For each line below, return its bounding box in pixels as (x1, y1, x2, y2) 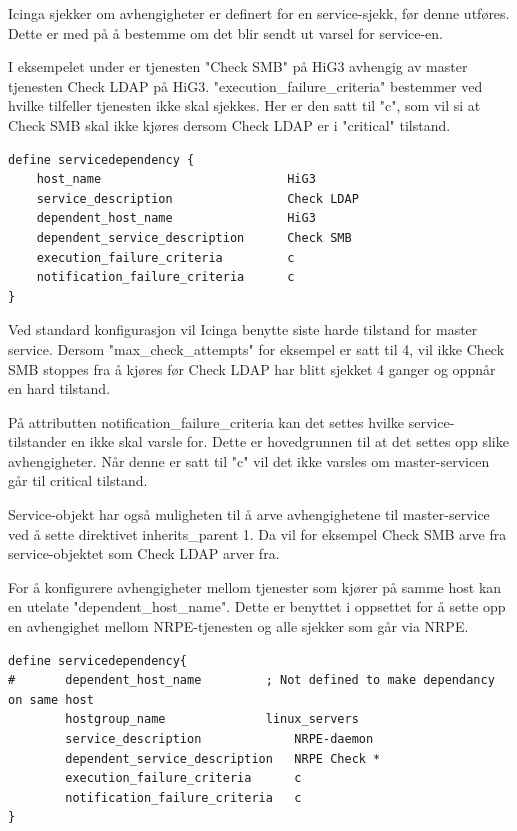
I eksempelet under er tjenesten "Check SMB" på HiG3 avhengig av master (8, 56, 468, 77)
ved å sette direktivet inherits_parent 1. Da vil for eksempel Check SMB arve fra (8, 523, 507, 544)
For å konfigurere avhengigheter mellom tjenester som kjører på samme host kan (8, 576, 502, 597)
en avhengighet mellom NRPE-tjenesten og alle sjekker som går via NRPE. (8, 616, 469, 637)
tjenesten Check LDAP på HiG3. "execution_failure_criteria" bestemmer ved (8, 75, 483, 96)
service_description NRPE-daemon (65, 732, 374, 746)
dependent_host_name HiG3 (36, 211, 316, 226)
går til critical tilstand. (8, 470, 148, 491)
